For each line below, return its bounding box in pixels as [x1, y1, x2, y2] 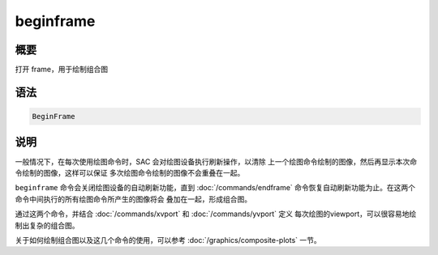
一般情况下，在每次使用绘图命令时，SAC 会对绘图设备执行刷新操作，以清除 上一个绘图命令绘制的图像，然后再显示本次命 [15, 156, 418, 166]
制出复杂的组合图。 [15, 220, 79, 230]
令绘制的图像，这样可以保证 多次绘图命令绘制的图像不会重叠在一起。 [15, 168, 245, 177]
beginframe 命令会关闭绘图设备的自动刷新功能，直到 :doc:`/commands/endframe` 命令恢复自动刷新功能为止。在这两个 [15, 183, 416, 193]
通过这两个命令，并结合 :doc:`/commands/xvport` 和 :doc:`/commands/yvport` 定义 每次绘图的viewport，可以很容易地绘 [15, 209, 417, 219]
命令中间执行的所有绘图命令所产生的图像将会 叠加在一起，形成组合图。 [15, 194, 251, 204]
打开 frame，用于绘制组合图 [15, 65, 109, 74]
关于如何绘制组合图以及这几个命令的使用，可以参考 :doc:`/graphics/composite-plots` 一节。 [15, 235, 322, 244]
